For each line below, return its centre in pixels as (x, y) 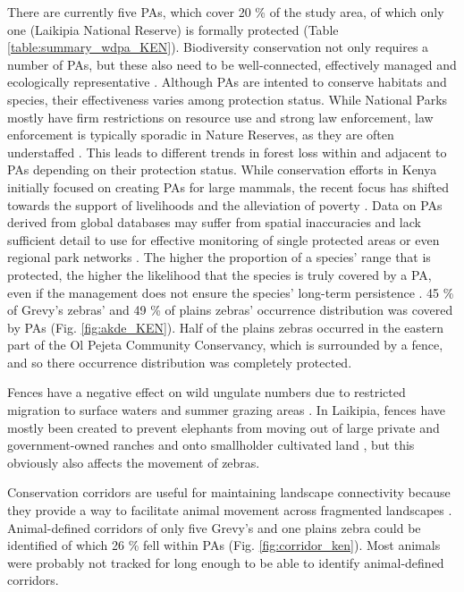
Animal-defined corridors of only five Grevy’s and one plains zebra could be (214, 527)
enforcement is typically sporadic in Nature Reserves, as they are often (201, 135)
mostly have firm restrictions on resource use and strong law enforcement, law (220, 117)
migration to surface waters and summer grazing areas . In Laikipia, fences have (227, 410)
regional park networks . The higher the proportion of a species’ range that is (219, 257)
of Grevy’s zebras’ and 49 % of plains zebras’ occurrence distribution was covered (230, 310)
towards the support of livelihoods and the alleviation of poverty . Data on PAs (225, 204)
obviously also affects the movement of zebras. (134, 462)
